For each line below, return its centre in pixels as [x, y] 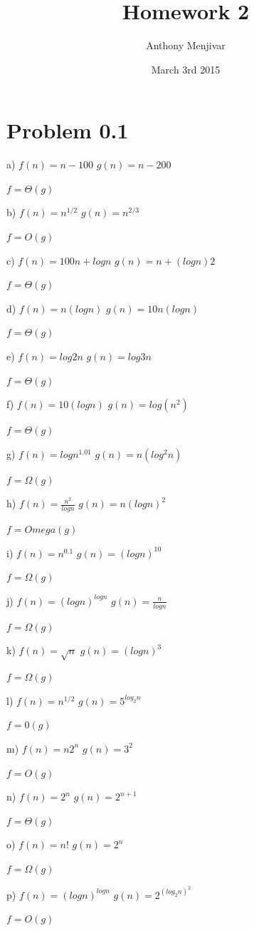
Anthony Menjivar [186, 45]
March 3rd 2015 [186, 69]
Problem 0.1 [68, 130]
